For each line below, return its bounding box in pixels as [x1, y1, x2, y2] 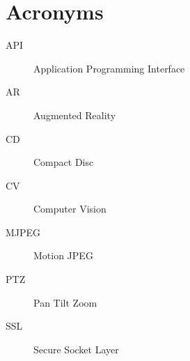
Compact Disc [33, 155, 94, 169]
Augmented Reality [33, 107, 116, 122]
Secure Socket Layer [33, 341, 119, 356]
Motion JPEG [33, 248, 93, 263]
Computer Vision [33, 201, 106, 216]
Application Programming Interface [33, 61, 185, 75]
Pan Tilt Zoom [33, 295, 97, 309]
